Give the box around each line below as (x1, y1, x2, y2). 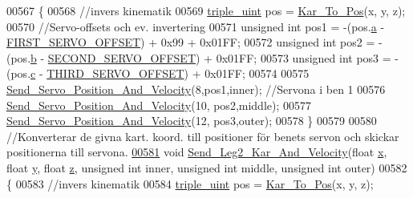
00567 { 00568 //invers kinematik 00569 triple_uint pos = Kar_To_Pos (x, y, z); (6, 2, 406, 18)
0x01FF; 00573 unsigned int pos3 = (216, 49, 391, 66)
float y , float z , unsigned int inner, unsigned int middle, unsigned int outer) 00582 (6, 159, 407, 176)
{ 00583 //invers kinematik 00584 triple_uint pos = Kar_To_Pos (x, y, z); (6, 175, 374, 192)
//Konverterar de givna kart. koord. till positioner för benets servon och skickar (6, 127, 399, 144)
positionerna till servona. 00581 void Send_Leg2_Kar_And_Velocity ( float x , (6, 143, 387, 160)
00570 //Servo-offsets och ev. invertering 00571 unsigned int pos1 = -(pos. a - (6, 18, 385, 34)
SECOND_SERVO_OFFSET (47, 49, 196, 66)
